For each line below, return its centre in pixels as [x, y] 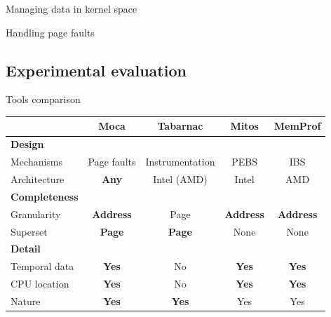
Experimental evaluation [96, 70]
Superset [29, 231]
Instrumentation [180, 162]
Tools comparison [43, 99]
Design [27, 144]
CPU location [40, 284]
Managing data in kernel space [72, 8]
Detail [26, 249]
